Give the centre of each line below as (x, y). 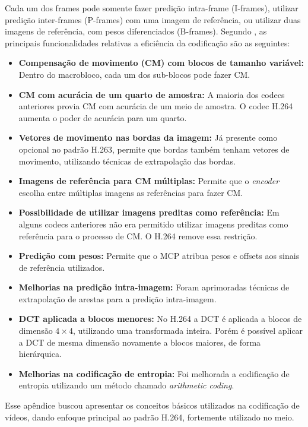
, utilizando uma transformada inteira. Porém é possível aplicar (188, 330)
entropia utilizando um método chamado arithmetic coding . (126, 385)
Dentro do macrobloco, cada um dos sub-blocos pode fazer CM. (134, 74)
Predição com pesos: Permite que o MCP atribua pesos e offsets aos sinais (159, 256)
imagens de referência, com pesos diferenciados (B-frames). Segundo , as (136, 31)
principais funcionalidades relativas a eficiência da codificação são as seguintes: (147, 42)
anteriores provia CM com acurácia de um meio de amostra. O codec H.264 (156, 106)
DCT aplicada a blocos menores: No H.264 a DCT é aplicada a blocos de (160, 319)
